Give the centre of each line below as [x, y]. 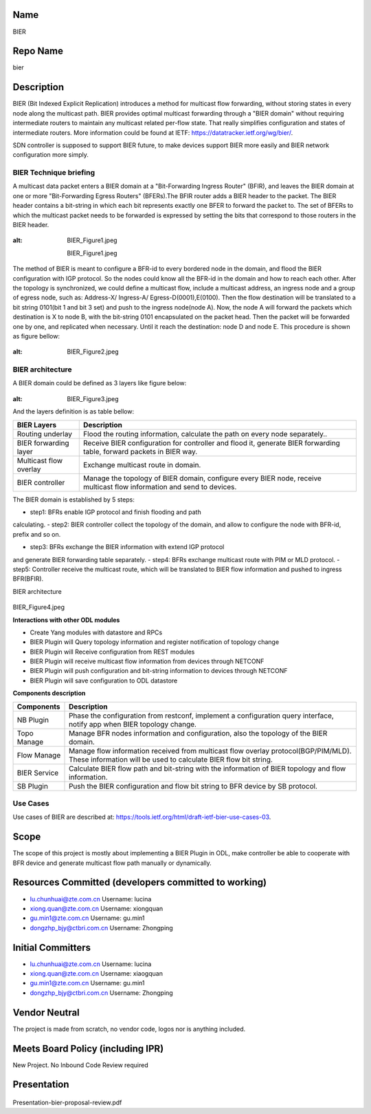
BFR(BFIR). [28, 579]
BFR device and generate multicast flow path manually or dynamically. [112, 863]
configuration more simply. [50, 155]
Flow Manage [39, 755]
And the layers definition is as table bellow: [73, 411]
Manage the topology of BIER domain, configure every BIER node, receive [203, 478]
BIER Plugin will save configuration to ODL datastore [104, 681]
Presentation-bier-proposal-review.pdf [67, 1103]
